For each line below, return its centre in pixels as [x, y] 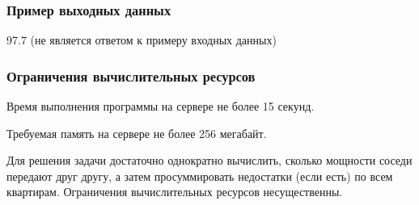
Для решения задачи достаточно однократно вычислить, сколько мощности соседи [209, 160]
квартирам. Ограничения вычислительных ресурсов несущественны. [175, 192]
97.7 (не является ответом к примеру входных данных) [142, 40]
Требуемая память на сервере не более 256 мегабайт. [137, 133]
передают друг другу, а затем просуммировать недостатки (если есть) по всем [200, 176]
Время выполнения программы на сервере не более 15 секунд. [161, 106]
